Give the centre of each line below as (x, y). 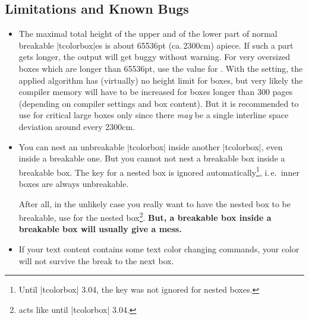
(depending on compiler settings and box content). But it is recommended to (159, 103)
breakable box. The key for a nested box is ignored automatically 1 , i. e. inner (159, 171)
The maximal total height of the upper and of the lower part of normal (148, 34)
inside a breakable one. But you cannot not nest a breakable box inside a (152, 158)
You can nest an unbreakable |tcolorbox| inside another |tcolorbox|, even (151, 146)
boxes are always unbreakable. (74, 183)
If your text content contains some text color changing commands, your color (159, 249)
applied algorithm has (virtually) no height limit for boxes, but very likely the (161, 80)
